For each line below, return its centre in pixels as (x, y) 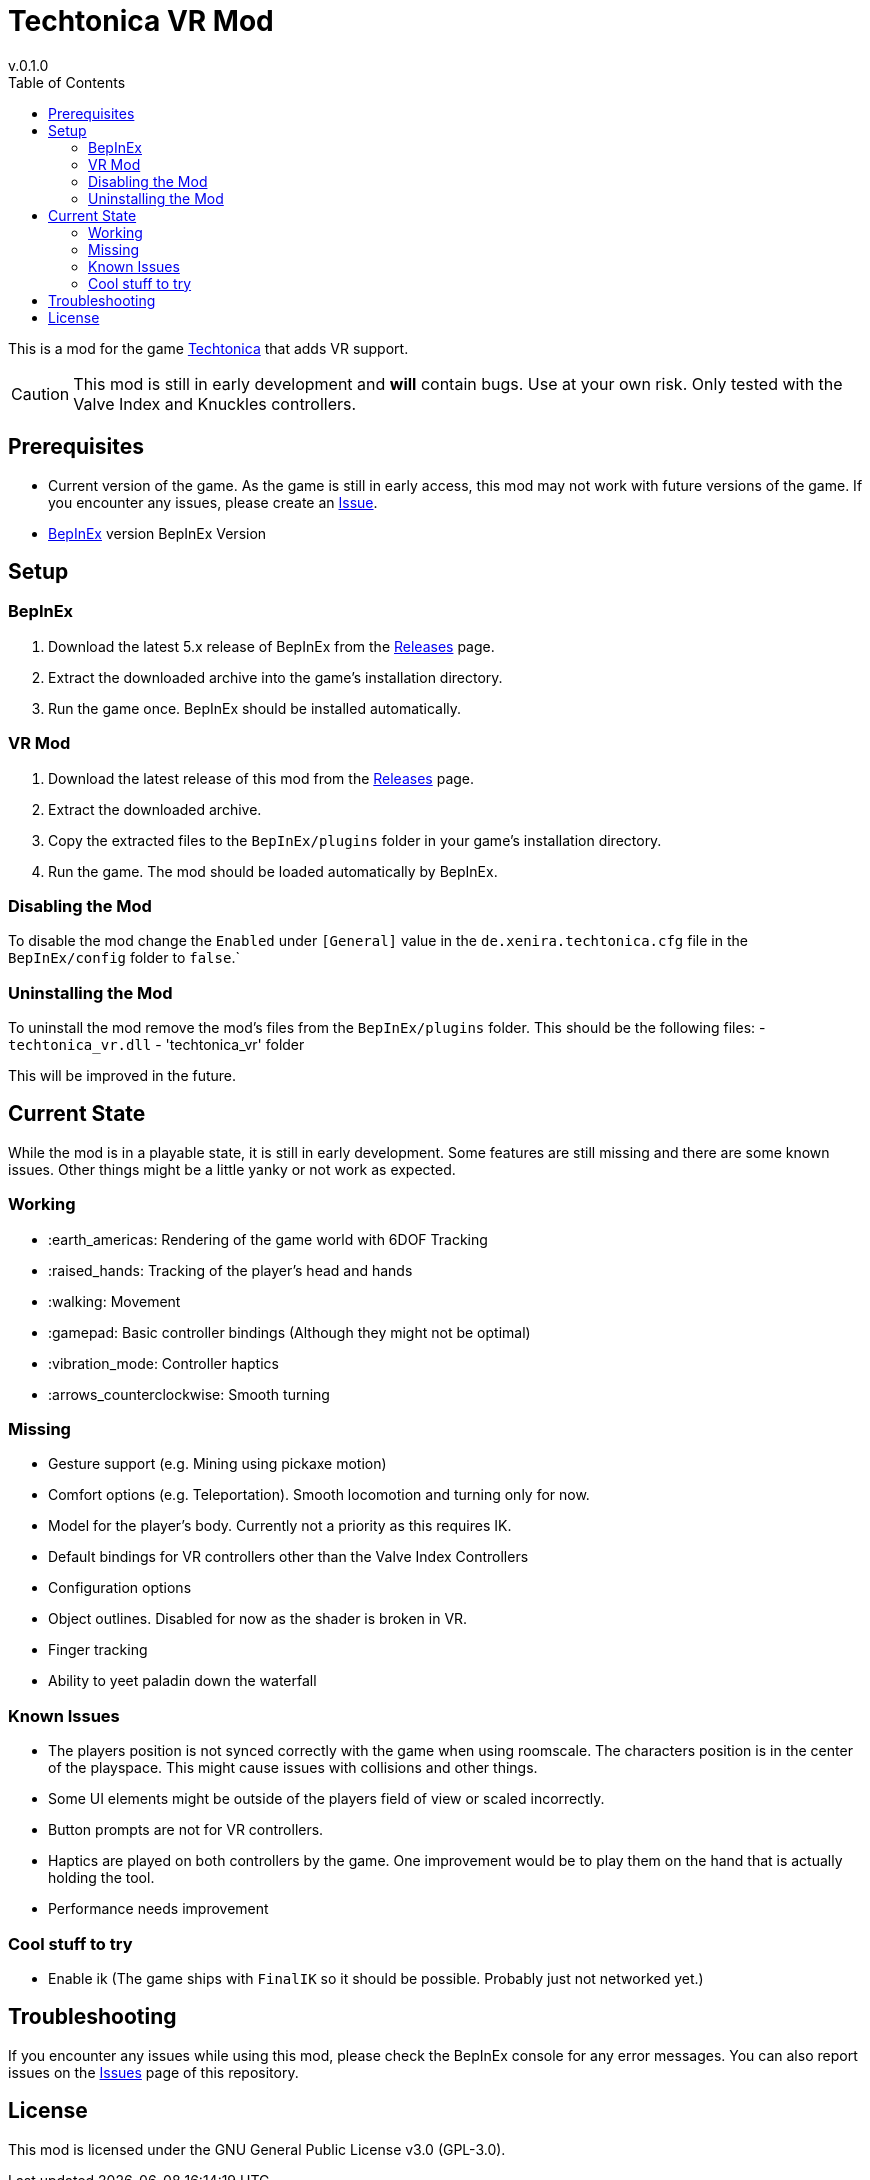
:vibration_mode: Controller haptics (163, 1363)
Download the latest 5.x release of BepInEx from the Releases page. (271, 646)
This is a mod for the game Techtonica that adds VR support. (208, 348)
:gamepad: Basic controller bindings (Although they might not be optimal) (289, 1332)
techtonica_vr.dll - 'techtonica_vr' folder (156, 1045)
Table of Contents (67, 82)
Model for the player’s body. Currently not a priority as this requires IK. (280, 1526)
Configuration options (120, 1588)
